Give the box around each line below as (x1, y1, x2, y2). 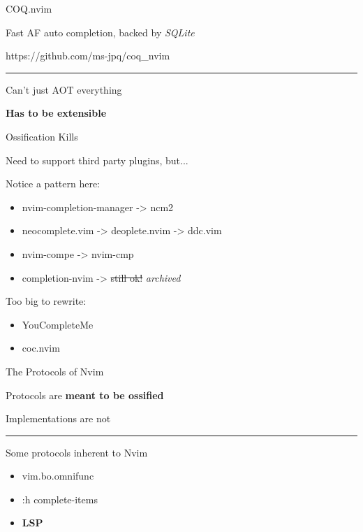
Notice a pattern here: (6, 176, 101, 191)
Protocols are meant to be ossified (6, 387, 164, 402)
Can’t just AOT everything (6, 82, 122, 96)
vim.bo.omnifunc (22, 468, 94, 483)
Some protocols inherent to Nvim (6, 445, 148, 459)
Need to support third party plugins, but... (6, 152, 188, 167)
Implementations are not (6, 411, 111, 426)
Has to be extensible (6, 106, 107, 120)
